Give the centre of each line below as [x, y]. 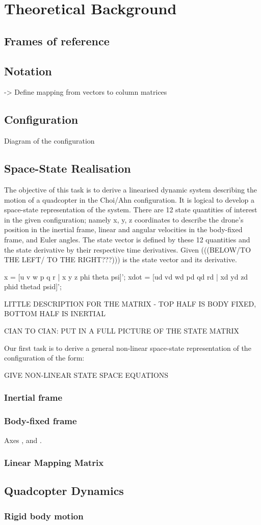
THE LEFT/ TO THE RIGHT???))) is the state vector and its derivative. [121, 259]
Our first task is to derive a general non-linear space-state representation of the [128, 348]
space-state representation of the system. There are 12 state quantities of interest [131, 210]
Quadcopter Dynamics [64, 491]
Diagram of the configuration [49, 141]
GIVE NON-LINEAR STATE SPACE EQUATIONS [86, 375]
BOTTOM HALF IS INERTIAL [55, 313]
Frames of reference [57, 40]
